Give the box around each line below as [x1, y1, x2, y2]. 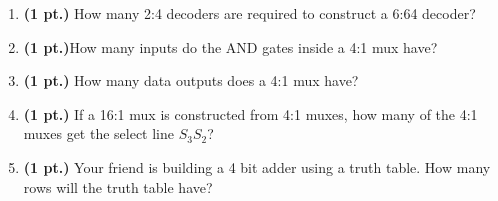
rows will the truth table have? [23, 176, 213, 197]
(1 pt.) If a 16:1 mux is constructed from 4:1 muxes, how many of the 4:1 [23, 103, 478, 124]
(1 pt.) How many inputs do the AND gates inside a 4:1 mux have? [23, 36, 438, 57]
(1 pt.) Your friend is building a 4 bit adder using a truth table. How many [23, 156, 491, 177]
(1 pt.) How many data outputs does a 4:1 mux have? [23, 70, 359, 91]
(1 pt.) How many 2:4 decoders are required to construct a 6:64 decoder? [23, 3, 476, 23]
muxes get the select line [23, 123, 175, 144]
